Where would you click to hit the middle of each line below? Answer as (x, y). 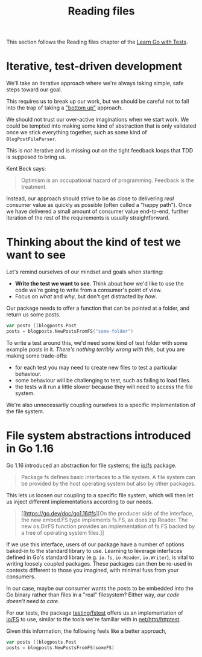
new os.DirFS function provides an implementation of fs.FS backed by (108, 526)
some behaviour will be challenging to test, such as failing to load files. (103, 380)
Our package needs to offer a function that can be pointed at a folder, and (98, 308)
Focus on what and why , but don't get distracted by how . (86, 296)
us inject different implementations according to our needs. (80, 502)
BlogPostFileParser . (31, 139)
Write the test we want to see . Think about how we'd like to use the (99, 284)
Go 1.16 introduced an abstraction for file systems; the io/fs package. (91, 465)
